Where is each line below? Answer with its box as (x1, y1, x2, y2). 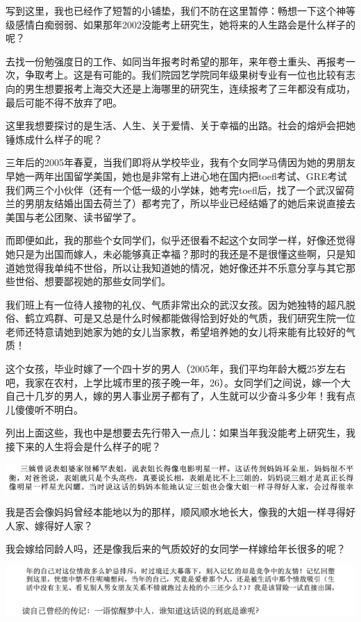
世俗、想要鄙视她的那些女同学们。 (15, 274, 171, 288)
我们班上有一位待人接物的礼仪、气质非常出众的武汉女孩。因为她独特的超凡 (6, 297, 346, 311)
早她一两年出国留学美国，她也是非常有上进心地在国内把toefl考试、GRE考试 (6, 168, 347, 183)
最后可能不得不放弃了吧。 (6, 95, 122, 109)
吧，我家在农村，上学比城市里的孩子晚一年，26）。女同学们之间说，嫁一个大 (6, 375, 351, 389)
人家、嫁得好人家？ (6, 518, 93, 532)
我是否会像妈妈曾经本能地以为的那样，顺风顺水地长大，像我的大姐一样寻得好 (6, 505, 355, 519)
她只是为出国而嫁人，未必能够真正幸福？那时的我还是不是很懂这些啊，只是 (6, 246, 346, 261)
